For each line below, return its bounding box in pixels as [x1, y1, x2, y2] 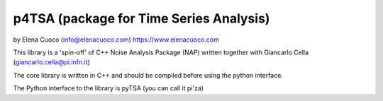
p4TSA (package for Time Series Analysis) [13, 11, 270, 26]
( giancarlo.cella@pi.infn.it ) [13, 58, 90, 66]
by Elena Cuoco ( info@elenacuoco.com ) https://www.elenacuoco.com [13, 35, 219, 44]
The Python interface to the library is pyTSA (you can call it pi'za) [13, 84, 204, 93]
